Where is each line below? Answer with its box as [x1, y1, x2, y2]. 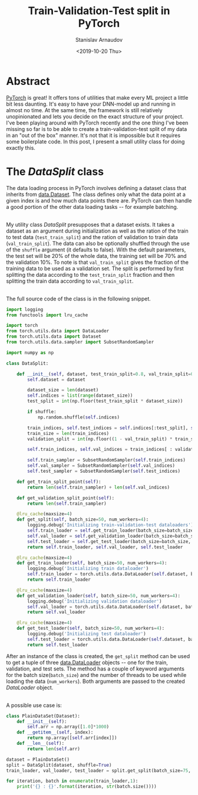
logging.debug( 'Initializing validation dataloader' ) [27, 598, 162, 604]
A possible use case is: [6, 701, 62, 709]
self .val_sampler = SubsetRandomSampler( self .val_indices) [27, 463, 176, 469]
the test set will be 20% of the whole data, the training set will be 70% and [6, 252, 187, 259]
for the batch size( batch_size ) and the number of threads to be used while [6, 671, 187, 678]
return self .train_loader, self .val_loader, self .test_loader [27, 544, 183, 550]
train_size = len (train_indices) [27, 430, 110, 436]
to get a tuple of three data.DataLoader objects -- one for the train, [6, 659, 168, 666]
